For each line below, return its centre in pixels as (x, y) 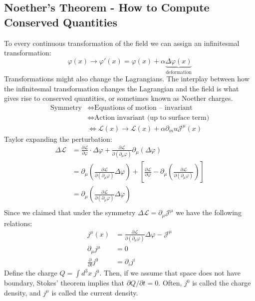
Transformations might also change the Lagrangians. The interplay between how (127, 79)
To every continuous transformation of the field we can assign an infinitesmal (122, 43)
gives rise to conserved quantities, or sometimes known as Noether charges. (119, 98)
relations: (18, 223)
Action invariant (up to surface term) (152, 118)
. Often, (170, 283)
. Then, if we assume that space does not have (170, 273)
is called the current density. (95, 292)
